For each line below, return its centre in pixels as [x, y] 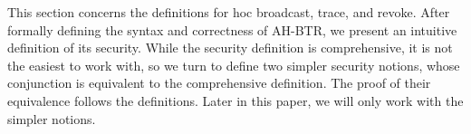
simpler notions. [52, 118]
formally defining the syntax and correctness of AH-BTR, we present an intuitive [232, 29]
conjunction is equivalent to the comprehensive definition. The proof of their [219, 83]
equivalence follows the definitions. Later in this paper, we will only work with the [235, 100]
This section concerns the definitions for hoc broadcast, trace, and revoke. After [229, 12]
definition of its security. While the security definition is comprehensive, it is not [230, 48]
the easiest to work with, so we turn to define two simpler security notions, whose [234, 65]
